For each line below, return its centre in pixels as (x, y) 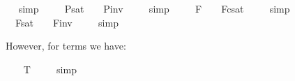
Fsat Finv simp (67, 22)
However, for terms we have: (66, 46)
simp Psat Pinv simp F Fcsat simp (154, 8)
